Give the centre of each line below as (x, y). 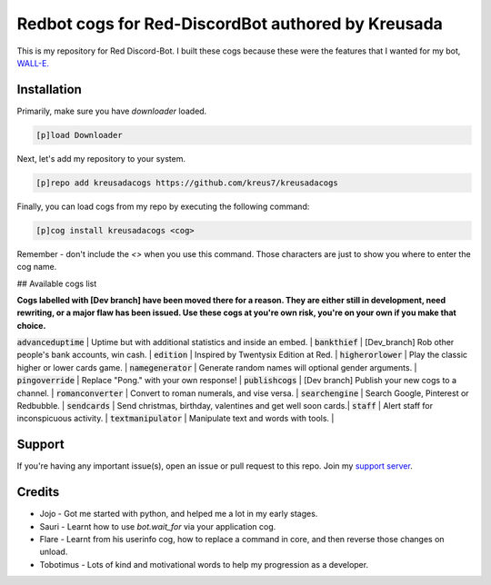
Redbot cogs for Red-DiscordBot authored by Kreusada (230, 24)
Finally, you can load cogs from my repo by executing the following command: (163, 206)
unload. (54, 552)
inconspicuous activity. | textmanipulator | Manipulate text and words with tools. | (175, 419)
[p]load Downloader (79, 135)
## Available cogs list (57, 283)
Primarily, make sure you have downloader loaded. (112, 111)
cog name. (37, 267)
